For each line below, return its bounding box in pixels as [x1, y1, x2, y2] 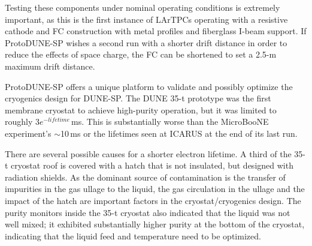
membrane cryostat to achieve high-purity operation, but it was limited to [5, 103, 277, 116]
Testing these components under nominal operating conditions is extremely [5, 1, 280, 13]
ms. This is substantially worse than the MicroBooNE [71, 115, 269, 128]
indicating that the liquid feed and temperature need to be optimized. [5, 229, 261, 242]
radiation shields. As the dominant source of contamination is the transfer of [5, 170, 286, 183]
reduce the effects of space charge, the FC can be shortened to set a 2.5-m [5, 48, 277, 61]
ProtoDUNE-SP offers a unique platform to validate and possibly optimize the [5, 80, 293, 92]
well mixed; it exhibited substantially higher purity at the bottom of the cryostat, [5, 218, 305, 230]
